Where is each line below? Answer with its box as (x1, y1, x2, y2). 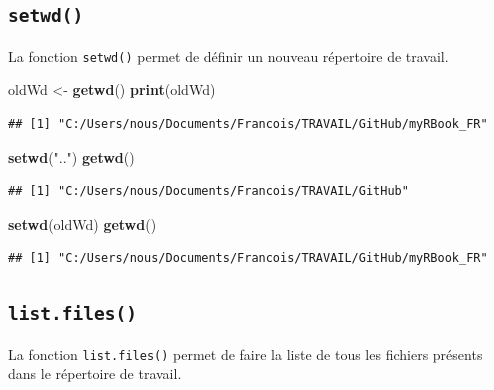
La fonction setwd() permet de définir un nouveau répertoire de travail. (8, 45, 449, 66)
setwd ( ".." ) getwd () (8, 146, 135, 167)
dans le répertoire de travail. (8, 363, 182, 384)
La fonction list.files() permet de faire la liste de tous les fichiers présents (8, 343, 483, 364)
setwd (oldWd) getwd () (8, 213, 157, 234)
